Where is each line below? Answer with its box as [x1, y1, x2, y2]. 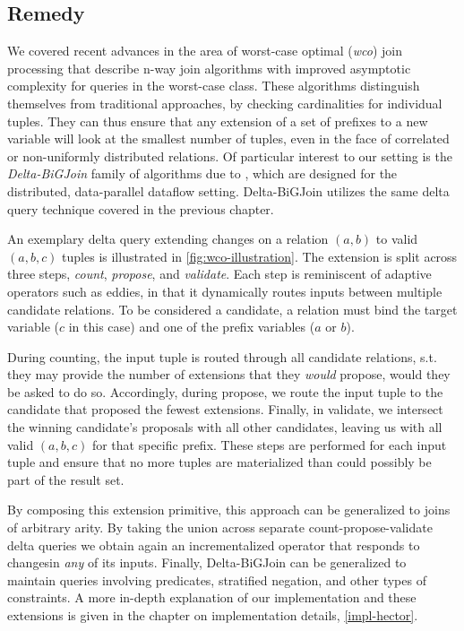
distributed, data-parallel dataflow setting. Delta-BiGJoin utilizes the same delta [7, 181, 450, 200]
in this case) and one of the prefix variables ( [68, 317, 315, 336]
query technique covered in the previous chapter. [7, 199, 274, 218]
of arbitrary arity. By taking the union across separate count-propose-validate [7, 518, 433, 537]
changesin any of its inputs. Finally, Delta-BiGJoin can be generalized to [7, 553, 407, 572]
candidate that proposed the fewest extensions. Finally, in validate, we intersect [7, 400, 443, 419]
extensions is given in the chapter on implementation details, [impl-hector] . [7, 606, 418, 625]
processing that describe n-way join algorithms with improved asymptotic [7, 58, 411, 77]
